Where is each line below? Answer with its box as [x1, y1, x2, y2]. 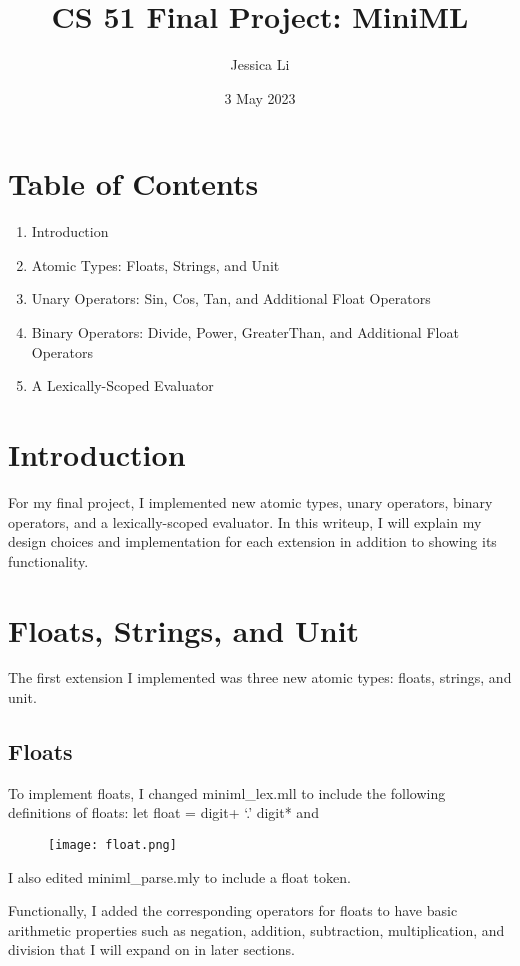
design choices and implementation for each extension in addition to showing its [8, 531, 497, 552]
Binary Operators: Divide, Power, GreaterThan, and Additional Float [31, 322, 459, 343]
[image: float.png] [48, 838, 177, 853]
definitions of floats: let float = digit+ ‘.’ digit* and [8, 802, 319, 823]
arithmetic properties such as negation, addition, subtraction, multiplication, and [8, 919, 505, 940]
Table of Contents [8, 163, 259, 204]
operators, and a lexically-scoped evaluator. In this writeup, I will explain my [8, 511, 482, 532]
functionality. [8, 550, 89, 571]
